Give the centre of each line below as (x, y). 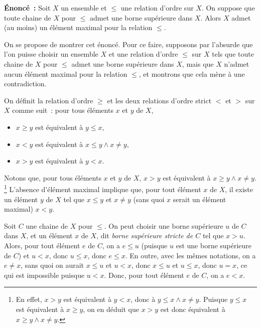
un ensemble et (84, 8)
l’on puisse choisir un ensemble (51, 54)
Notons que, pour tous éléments (53, 177)
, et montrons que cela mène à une (192, 73)
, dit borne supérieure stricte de (145, 235)
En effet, (29, 299)
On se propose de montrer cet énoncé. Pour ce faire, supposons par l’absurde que (128, 44)
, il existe (239, 189)
